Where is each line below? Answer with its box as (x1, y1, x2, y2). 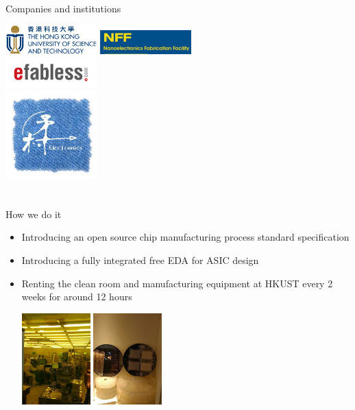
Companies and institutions (5, 1, 121, 15)
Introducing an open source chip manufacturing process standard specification (21, 230, 350, 244)
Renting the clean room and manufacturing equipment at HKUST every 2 (21, 276, 333, 290)
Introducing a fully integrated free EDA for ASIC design (21, 252, 259, 267)
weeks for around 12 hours (21, 289, 132, 304)
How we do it (5, 206, 62, 221)
